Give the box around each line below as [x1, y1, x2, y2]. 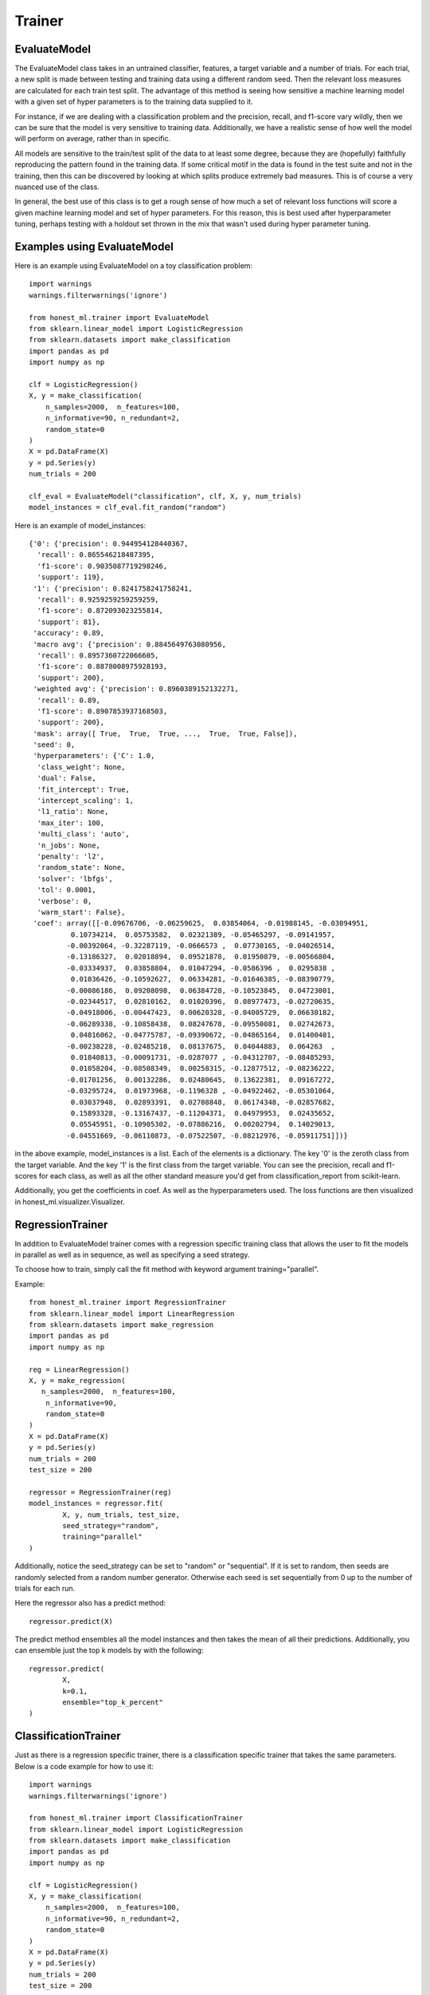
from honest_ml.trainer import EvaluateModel [29, 313, 210, 322]
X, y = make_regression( [29, 1376, 126, 1385]
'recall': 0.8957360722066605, [37, 650, 159, 660]
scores [14, 1171, 37, 1180]
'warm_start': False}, [37, 907, 126, 917]
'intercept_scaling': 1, [37, 796, 135, 805]
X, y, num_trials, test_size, [62, 1510, 181, 1519]
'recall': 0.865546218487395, [37, 551, 155, 559]
